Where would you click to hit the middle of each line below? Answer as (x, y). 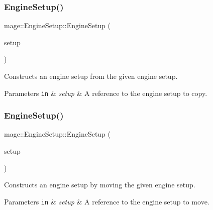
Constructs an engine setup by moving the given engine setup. (100, 185)
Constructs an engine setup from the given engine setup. (91, 76)
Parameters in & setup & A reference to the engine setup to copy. (106, 93)
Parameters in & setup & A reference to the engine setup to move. (107, 201)
